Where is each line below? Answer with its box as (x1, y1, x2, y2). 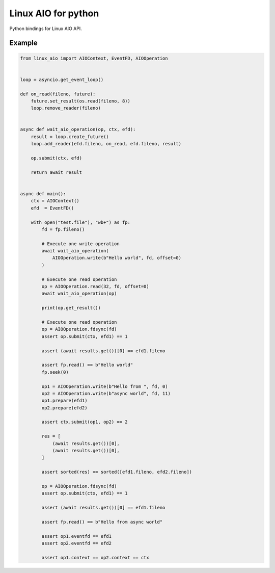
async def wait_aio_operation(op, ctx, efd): (20, 126, 136, 133)
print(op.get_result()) (41, 305, 101, 311)
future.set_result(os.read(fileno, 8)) (31, 98, 131, 104)
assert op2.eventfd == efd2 (41, 540, 112, 546)
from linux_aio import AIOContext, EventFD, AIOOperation (20, 55, 168, 61)
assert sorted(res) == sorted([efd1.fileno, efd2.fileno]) (41, 469, 193, 475)
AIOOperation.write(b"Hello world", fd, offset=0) (52, 255, 182, 261)
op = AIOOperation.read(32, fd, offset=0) (41, 283, 150, 290)
